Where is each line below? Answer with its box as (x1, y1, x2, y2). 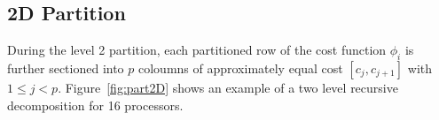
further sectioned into (7, 59, 124, 77)
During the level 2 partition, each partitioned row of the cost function (7, 41, 387, 59)
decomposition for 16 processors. (7, 95, 184, 114)
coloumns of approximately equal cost (137, 59, 343, 77)
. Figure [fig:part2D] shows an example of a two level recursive (58, 79, 398, 96)
